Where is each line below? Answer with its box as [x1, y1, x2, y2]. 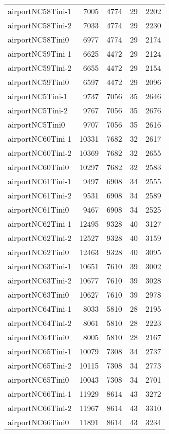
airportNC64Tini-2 [8, 317, 72, 328]
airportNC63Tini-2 [8, 275, 72, 286]
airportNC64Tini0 [8, 331, 69, 343]
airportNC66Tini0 [8, 416, 69, 428]
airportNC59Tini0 [8, 76, 69, 87]
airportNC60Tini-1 [8, 133, 72, 144]
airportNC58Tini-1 [8, 5, 72, 17]
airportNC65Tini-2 [8, 360, 72, 371]
